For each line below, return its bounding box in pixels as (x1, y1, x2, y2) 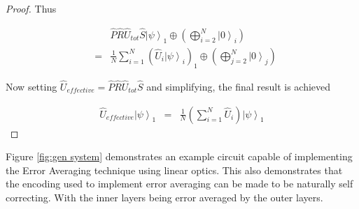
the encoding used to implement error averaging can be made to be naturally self (6, 176, 353, 191)
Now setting (6, 79, 57, 93)
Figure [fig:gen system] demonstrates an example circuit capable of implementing (6, 149, 353, 164)
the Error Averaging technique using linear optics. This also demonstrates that (6, 162, 343, 177)
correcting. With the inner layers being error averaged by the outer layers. (6, 189, 323, 204)
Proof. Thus (6, 1, 57, 15)
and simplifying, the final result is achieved (146, 79, 331, 93)
